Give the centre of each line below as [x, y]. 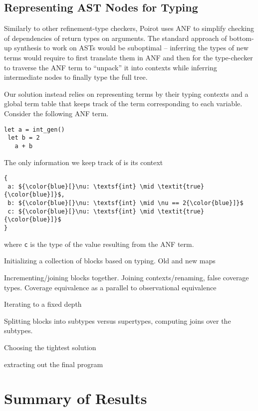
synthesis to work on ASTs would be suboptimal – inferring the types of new [131, 48]
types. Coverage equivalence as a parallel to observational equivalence [110, 287]
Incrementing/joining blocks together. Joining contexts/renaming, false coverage [127, 277]
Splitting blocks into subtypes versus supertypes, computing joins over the [118, 320]
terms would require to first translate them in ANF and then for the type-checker [129, 57]
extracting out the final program [54, 364]
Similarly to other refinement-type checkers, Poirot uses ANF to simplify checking [129, 28]
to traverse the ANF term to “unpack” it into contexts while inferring [111, 67]
